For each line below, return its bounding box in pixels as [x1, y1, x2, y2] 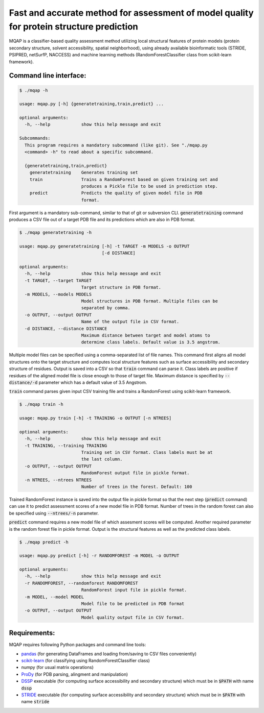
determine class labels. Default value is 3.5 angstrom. [81, 340, 221, 345]
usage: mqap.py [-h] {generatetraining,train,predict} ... [19, 101, 164, 107]
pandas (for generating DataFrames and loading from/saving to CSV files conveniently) [21, 651, 197, 657]
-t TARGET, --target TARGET [24, 277, 92, 283]
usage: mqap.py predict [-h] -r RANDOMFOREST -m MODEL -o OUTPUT [19, 553, 179, 559]
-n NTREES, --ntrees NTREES [24, 477, 92, 483]
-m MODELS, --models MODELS [24, 292, 92, 297]
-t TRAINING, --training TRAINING [24, 443, 108, 448]
